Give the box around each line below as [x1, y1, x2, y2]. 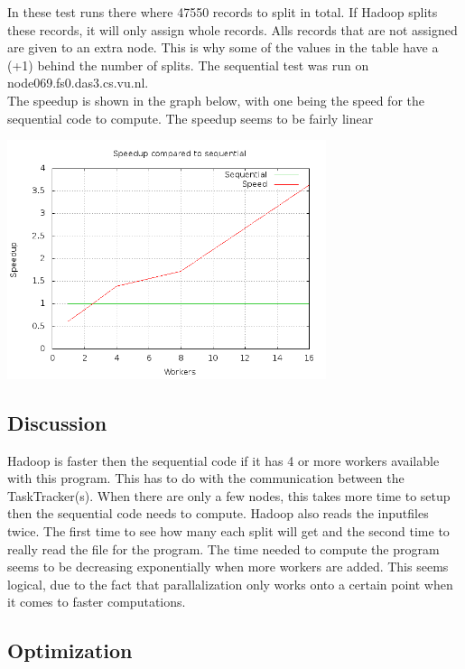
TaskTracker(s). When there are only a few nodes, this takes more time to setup [7, 486, 451, 505]
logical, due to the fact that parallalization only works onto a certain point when [7, 574, 453, 593]
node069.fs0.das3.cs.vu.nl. [7, 73, 149, 92]
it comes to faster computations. [7, 592, 186, 611]
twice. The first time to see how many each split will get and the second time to [7, 521, 450, 540]
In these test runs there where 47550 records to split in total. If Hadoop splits [7, 3, 438, 21]
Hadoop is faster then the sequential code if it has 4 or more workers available [7, 451, 440, 469]
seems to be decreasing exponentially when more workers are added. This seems [7, 557, 449, 576]
